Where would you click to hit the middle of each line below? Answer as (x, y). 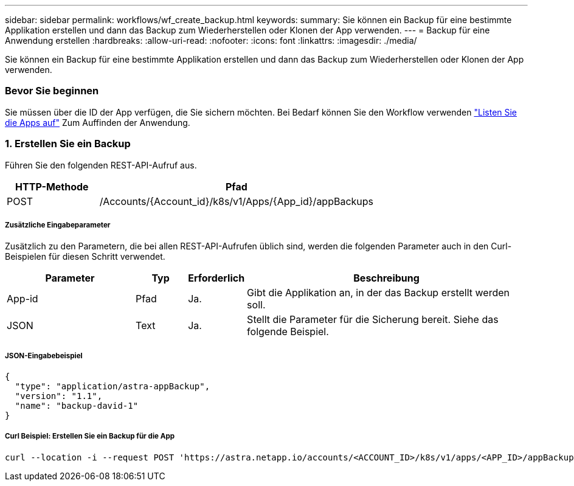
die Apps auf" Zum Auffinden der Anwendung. (98, 122)
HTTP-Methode (52, 186)
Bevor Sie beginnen (52, 91)
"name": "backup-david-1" (77, 406)
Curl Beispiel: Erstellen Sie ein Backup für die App (90, 436)
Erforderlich (216, 278)
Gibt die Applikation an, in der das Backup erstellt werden (379, 293)
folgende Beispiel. (288, 332)
